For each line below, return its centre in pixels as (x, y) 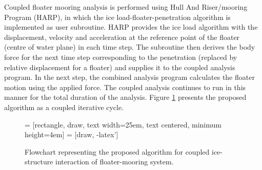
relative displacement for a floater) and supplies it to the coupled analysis (120, 67)
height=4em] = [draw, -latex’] (72, 134)
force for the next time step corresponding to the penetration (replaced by (121, 57)
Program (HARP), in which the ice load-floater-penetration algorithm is (117, 17)
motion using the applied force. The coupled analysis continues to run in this (125, 87)
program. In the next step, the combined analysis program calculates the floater (129, 77)
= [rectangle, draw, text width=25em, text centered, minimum (123, 124)
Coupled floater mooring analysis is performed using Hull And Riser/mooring (126, 7)
